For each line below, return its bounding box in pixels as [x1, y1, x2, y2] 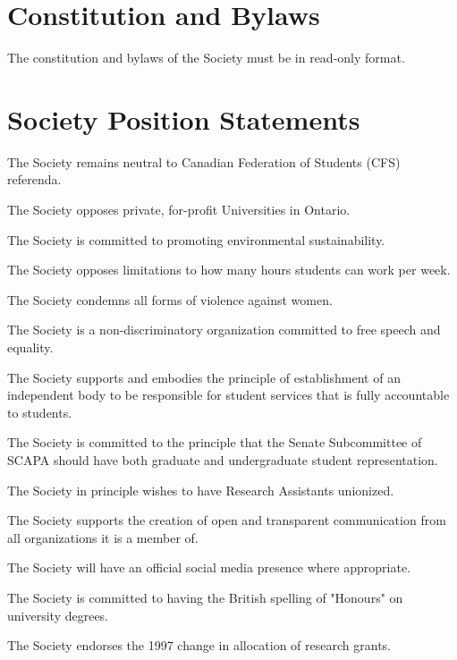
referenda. [7, 170, 62, 189]
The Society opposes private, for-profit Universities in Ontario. [7, 200, 351, 219]
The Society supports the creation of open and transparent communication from [7, 511, 446, 529]
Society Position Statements [7, 100, 360, 137]
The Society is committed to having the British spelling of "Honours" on [7, 588, 403, 606]
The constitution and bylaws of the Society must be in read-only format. [7, 48, 405, 67]
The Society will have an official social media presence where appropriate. [7, 558, 410, 577]
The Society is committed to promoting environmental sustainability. [7, 230, 385, 249]
